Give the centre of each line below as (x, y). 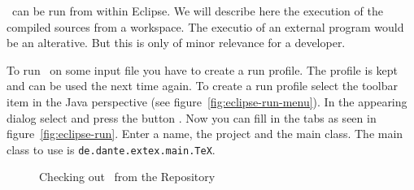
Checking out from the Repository (127, 177)
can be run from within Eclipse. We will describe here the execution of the (197, 11)
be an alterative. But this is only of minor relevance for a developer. (176, 43)
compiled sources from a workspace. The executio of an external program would (205, 26)
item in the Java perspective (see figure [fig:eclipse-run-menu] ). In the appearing (207, 101)
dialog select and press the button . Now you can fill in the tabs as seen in (192, 117)
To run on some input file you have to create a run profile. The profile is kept (203, 69)
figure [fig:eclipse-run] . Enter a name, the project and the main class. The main (205, 134)
